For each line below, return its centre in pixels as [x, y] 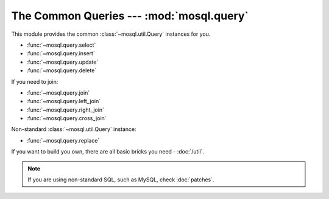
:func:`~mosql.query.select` [61, 45]
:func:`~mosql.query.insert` [61, 53]
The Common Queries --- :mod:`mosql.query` [130, 16]
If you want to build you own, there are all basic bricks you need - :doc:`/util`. [108, 152]
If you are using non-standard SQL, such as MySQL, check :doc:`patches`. [121, 180]
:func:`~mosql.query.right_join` [65, 110]
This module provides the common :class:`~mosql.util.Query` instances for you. [111, 34]
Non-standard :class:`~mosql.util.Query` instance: [74, 129]
